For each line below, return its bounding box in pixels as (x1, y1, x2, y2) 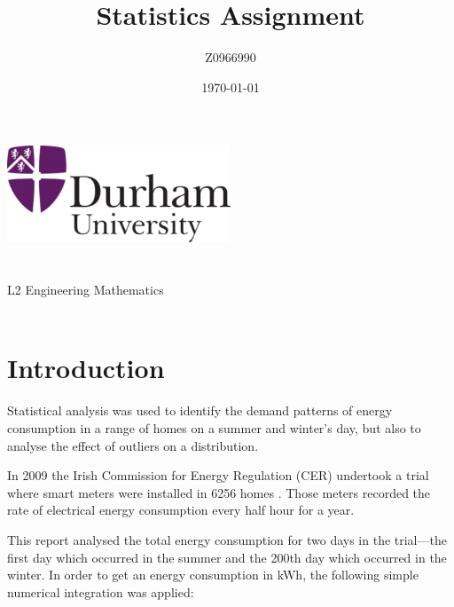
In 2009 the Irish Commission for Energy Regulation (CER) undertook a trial (7, 466, 429, 485)
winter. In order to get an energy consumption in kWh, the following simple (7, 565, 419, 584)
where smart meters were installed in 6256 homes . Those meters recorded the (7, 483, 431, 501)
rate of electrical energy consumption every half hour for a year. (7, 501, 355, 519)
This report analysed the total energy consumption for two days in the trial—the (7, 530, 447, 548)
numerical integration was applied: (7, 582, 194, 601)
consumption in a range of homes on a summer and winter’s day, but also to (7, 418, 421, 437)
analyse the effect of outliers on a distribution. (7, 436, 259, 454)
